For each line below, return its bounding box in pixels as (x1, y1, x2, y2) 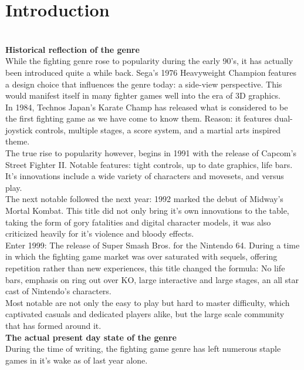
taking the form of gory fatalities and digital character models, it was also (5, 216, 271, 228)
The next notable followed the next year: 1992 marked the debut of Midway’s (5, 193, 283, 205)
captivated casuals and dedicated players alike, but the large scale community (5, 308, 285, 320)
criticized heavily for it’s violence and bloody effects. (5, 227, 194, 240)
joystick (5, 123, 33, 136)
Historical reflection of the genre (5, 43, 140, 55)
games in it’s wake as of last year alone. (5, 354, 148, 366)
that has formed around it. (5, 319, 102, 331)
